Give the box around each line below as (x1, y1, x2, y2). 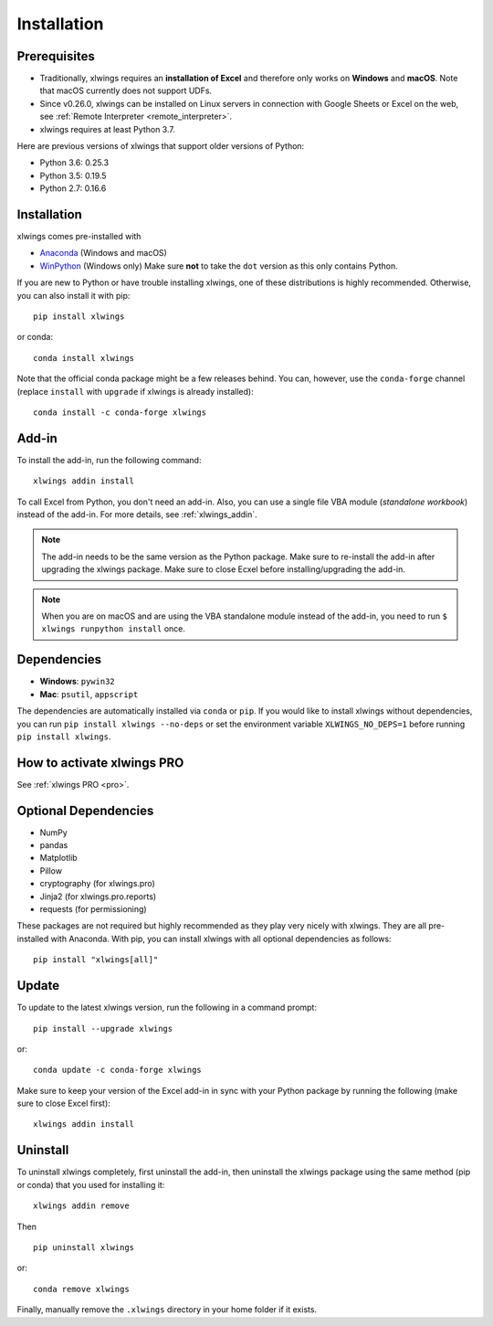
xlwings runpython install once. (41, 623, 186, 634)
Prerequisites (16, 48, 95, 64)
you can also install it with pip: (16, 290, 131, 301)
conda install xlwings (33, 353, 135, 363)
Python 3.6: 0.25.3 (39, 157, 110, 168)
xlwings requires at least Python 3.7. (39, 123, 175, 134)
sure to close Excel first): (16, 1098, 111, 1109)
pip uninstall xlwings (33, 1242, 135, 1252)
